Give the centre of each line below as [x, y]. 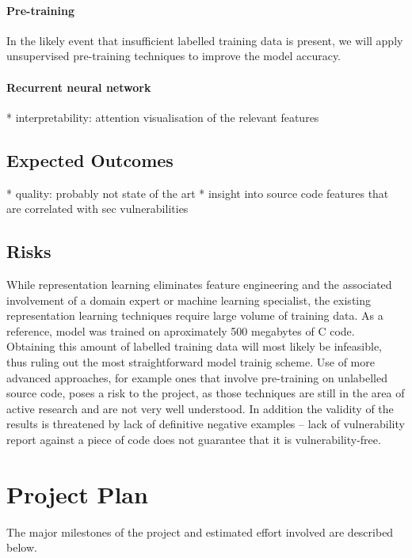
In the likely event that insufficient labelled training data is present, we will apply [205, 40]
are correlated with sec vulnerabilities [97, 209]
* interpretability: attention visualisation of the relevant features [163, 117]
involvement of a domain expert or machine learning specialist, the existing [189, 300]
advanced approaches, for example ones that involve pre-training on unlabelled [197, 377]
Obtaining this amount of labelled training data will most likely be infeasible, [194, 346]
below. [22, 547]
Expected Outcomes [90, 159]
